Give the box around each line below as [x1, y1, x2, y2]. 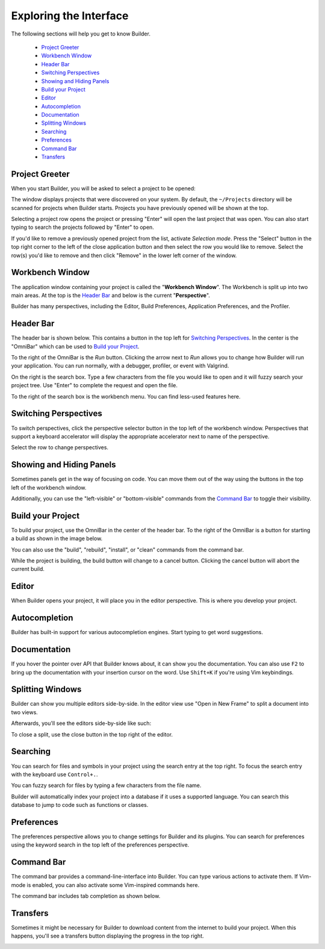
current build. [11, 565, 45, 573]
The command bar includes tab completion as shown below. [11, 892, 161, 900]
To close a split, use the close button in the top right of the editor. [11, 730, 173, 738]
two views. [11, 708, 39, 716]
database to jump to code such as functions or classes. [11, 801, 149, 809]
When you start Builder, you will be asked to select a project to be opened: [11, 184, 196, 192]
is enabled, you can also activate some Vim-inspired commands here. [26, 881, 200, 888]
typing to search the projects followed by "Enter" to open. [11, 223, 155, 231]
